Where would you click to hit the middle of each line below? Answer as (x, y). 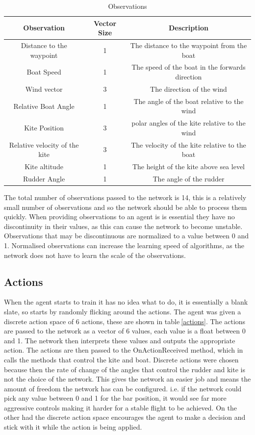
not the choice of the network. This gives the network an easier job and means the (127, 379)
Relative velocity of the (44, 144)
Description (188, 28)
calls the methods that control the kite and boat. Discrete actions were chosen (121, 359)
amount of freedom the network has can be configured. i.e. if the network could (123, 388)
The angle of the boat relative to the (189, 101)
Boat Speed (44, 72)
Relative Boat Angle (44, 106)
